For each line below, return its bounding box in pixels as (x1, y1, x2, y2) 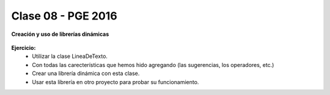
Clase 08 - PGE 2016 (11, 9, 117, 23)
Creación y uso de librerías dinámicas (11, 30, 109, 38)
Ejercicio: (11, 44, 36, 51)
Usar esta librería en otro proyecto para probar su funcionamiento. (32, 78, 199, 85)
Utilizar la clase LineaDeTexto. (32, 52, 108, 60)
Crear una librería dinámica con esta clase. (32, 70, 140, 77)
